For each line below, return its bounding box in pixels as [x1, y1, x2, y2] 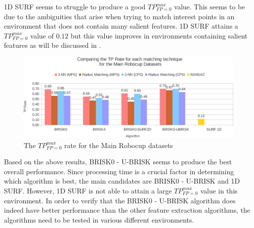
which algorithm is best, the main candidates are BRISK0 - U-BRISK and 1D [4, 176, 240, 186]
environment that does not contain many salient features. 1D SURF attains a [4, 21, 238, 31]
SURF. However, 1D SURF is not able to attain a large [4, 185, 172, 195]
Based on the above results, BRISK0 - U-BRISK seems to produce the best [4, 156, 232, 167]
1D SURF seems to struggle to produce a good [4, 1, 146, 11]
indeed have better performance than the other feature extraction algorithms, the [4, 205, 251, 215]
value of [30, 30, 54, 40]
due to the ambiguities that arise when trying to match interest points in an [4, 11, 235, 21]
